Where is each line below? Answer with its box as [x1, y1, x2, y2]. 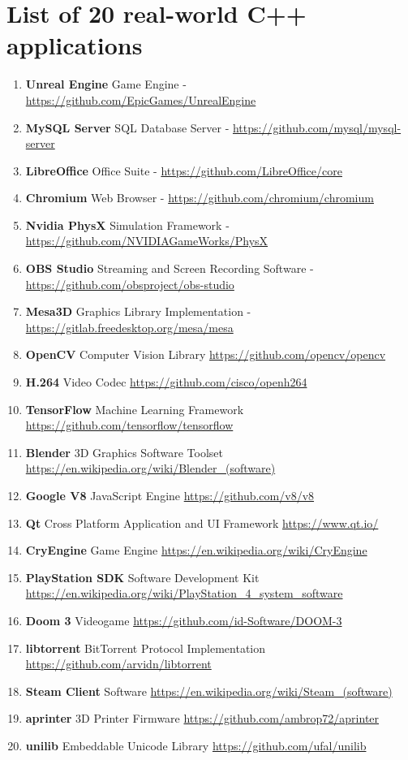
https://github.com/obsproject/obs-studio [25, 275, 234, 292]
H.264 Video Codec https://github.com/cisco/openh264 [25, 374, 307, 391]
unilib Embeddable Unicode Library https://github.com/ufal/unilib [25, 736, 367, 754]
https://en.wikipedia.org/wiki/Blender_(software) [25, 460, 276, 477]
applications [6, 28, 143, 62]
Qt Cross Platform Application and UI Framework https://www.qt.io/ [25, 514, 379, 531]
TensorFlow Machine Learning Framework [25, 400, 244, 417]
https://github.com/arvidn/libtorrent [25, 655, 212, 672]
